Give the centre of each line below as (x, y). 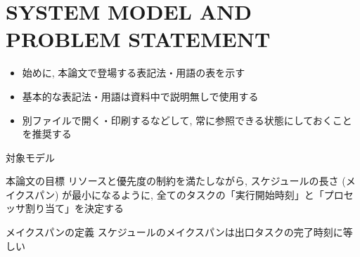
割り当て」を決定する (74, 208)
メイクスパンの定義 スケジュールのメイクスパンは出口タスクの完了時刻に (174, 232)
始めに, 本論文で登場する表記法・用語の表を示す (134, 73)
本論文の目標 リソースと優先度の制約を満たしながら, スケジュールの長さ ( (176, 181)
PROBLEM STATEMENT (138, 39)
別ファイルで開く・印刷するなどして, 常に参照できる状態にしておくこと (187, 120)
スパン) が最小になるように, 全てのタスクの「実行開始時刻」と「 (174, 194)
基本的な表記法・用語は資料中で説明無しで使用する (140, 96)
